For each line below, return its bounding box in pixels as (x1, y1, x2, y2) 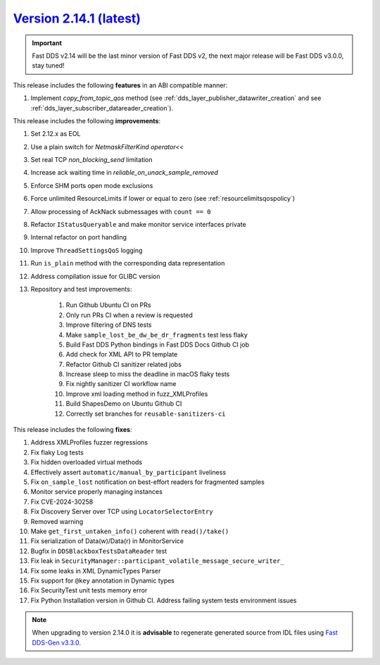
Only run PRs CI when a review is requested (65, 311, 194, 319)
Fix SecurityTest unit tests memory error (30, 586, 148, 595)
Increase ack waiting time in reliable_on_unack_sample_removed (30, 168, 218, 177)
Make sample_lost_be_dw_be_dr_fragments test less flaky (65, 330, 248, 339)
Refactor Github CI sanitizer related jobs (65, 360, 182, 368)
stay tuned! (32, 61, 65, 70)
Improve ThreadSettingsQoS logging (30, 246, 143, 254)
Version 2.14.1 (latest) (13, 11, 141, 26)
